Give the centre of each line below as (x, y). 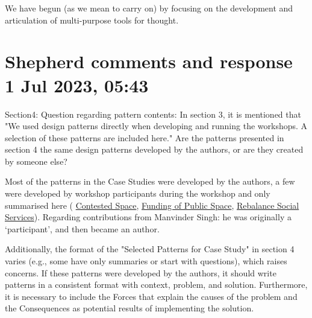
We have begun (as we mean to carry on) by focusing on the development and (149, 8)
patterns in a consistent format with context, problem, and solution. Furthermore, (156, 285)
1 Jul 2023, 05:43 (77, 85)
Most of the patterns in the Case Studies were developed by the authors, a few (150, 181)
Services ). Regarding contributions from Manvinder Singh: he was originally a (148, 217)
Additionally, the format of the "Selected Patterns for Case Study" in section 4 (150, 249)
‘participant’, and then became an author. (82, 228)
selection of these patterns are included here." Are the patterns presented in (145, 137)
